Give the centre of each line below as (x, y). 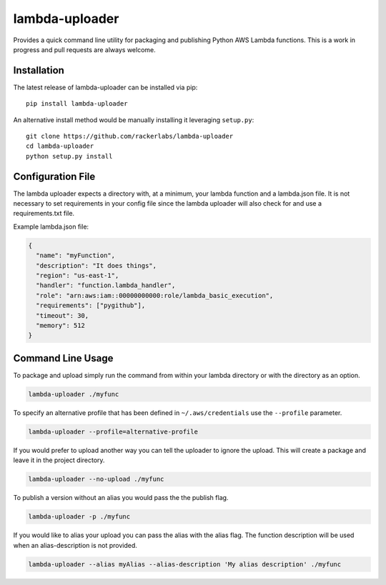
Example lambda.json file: (51, 226)
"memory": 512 (61, 325)
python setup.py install (69, 156)
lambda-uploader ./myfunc (74, 394)
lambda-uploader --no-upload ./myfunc (96, 479)
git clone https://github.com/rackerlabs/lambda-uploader (130, 136)
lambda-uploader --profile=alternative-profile (113, 431)
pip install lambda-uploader (77, 104)
